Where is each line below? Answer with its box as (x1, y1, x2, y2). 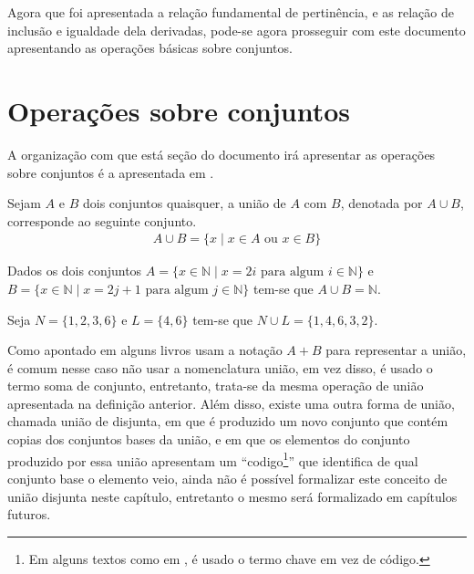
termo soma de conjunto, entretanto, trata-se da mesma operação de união (7, 376, 424, 395)
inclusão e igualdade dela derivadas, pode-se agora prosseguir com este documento (7, 20, 466, 39)
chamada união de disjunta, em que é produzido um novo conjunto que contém (7, 412, 448, 431)
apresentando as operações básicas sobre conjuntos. (7, 38, 293, 57)
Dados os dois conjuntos (7, 261, 142, 280)
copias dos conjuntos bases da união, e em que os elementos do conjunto (7, 430, 410, 449)
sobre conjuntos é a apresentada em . (7, 162, 214, 182)
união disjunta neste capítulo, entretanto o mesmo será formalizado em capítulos (7, 486, 458, 506)
